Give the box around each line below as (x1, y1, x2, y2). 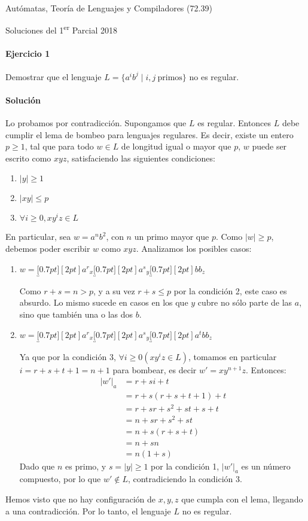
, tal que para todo (25, 140, 94, 153)
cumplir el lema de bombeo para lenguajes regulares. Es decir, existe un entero (5, 128, 294, 141)
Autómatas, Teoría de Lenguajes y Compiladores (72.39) (5, 2, 212, 14)
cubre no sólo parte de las (197, 296, 292, 309)
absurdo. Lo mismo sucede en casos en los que (19, 296, 188, 309)
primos (157, 73, 182, 82)
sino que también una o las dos (19, 308, 133, 320)
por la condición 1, (151, 459, 219, 472)
